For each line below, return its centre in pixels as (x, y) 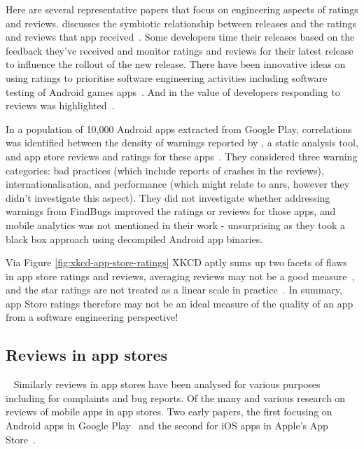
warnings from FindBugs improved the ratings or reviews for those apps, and (171, 211)
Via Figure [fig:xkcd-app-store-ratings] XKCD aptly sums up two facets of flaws (176, 262)
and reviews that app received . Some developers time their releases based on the (180, 37)
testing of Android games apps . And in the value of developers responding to (173, 91)
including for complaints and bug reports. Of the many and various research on (176, 398)
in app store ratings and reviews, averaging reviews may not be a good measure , (180, 276)
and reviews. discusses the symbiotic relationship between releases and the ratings (181, 23)
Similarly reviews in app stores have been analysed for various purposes (167, 384)
